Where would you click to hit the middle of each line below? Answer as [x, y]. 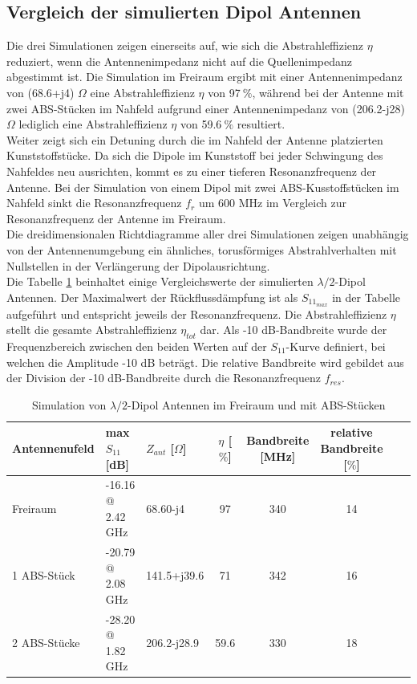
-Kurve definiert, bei [336, 346]
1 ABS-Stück [44, 575]
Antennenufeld [53, 448]
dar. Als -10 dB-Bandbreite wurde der [294, 330]
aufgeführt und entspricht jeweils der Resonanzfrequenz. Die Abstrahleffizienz [197, 313]
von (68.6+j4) [40, 92]
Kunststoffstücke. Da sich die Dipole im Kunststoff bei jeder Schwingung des [195, 155]
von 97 [224, 92]
